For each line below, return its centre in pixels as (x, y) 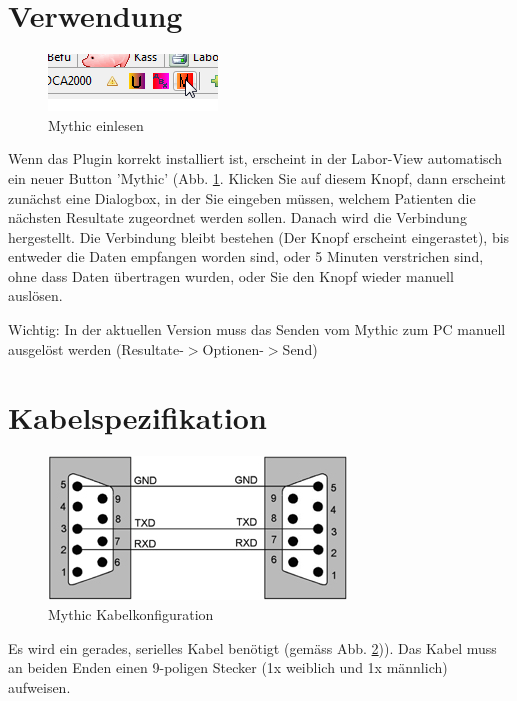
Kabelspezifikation (137, 417)
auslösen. (35, 295)
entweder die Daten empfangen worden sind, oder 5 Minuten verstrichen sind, (246, 256)
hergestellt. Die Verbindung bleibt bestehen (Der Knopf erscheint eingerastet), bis (259, 236)
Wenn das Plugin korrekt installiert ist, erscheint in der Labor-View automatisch (255, 158)
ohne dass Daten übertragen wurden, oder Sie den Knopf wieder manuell (231, 275)
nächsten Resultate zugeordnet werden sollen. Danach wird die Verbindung (237, 217)
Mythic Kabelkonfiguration (131, 613)
